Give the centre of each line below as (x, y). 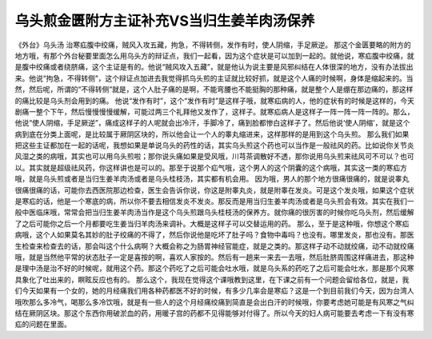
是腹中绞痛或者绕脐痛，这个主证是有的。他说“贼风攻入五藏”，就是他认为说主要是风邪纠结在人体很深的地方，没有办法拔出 (214, 67)
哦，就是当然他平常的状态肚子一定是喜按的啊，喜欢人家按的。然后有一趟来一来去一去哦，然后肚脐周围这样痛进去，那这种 (214, 257)
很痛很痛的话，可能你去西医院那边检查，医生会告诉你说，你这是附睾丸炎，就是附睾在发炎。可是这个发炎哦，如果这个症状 (214, 190)
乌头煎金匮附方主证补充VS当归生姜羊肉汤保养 (165, 21)
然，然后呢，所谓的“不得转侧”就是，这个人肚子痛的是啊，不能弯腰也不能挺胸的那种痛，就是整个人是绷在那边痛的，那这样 (214, 90)
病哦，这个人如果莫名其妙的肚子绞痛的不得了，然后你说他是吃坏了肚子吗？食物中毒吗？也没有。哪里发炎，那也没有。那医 (214, 235)
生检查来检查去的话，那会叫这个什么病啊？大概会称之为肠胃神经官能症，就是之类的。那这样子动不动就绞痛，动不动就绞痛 (214, 246)
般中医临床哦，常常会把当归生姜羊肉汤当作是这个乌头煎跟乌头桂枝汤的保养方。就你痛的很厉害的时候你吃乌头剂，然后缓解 (214, 213)
